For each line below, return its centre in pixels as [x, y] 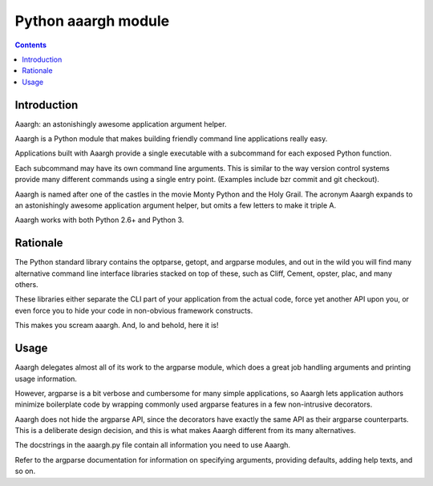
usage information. [46, 379]
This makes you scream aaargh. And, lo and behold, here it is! [117, 326]
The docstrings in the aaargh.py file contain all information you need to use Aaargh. [153, 445]
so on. [25, 471]
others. [27, 285]
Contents [31, 45]
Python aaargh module [92, 21]
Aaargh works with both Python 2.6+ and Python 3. [99, 220]
